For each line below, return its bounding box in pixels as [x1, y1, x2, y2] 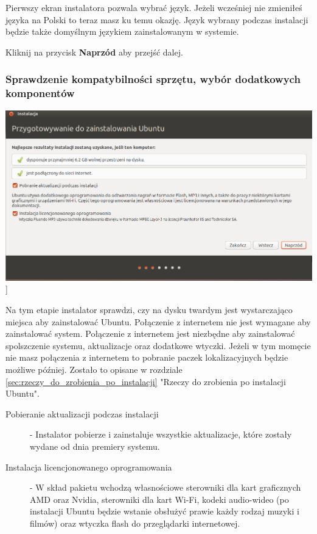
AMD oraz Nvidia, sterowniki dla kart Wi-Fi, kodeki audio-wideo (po [30, 493, 289, 505]
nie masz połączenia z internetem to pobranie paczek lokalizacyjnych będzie [5, 351, 288, 364]
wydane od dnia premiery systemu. [30, 439, 160, 452]
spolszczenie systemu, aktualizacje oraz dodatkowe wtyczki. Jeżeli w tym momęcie [5, 339, 311, 352]
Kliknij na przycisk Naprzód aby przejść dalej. [5, 45, 183, 58]
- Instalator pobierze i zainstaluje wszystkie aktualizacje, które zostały [30, 428, 292, 441]
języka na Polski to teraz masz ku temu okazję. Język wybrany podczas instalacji [5, 13, 308, 26]
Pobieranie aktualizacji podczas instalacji [5, 407, 159, 420]
